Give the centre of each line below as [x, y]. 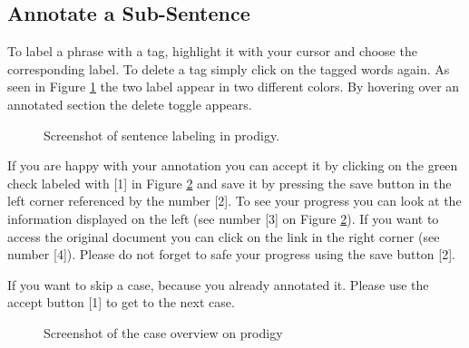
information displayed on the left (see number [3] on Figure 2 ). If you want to [223, 218]
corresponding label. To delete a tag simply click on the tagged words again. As [229, 68]
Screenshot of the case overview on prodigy [163, 332]
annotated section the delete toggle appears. [130, 104]
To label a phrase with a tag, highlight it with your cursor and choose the [212, 51]
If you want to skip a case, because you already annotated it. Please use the [218, 284]
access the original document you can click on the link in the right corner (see [224, 236]
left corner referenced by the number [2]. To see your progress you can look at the [234, 201]
